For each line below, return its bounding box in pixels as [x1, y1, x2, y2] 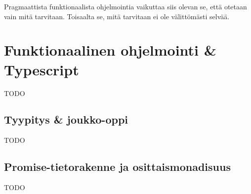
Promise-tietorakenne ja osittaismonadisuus [4, 159, 231, 174]
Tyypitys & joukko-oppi [4, 112, 128, 127]
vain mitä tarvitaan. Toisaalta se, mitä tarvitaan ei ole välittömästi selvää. [4, 11, 230, 21]
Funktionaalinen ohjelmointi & [4, 40, 216, 60]
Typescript [4, 59, 79, 79]
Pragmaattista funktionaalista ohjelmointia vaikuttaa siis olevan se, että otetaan [4, 1, 247, 11]
